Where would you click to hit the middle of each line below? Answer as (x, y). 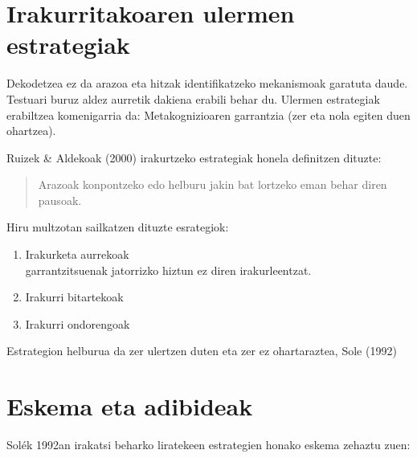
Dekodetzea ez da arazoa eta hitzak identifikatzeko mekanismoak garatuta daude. (207, 83)
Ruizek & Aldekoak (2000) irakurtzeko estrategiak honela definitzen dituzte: (194, 157)
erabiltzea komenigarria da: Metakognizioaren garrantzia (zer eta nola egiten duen (208, 115)
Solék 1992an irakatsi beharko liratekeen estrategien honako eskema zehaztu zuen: (208, 445)
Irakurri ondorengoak (78, 323)
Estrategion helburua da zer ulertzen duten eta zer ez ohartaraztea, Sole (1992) (202, 351)
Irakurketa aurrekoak (77, 254)
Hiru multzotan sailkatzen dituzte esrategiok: (118, 227)
